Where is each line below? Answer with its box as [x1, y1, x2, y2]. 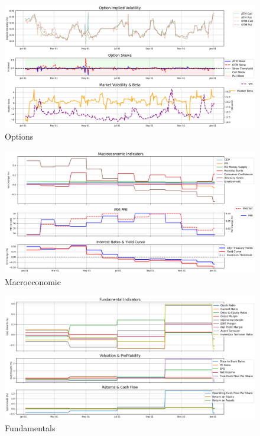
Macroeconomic [5, 275, 61, 288]
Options [5, 130, 34, 143]
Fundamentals [5, 421, 56, 434]
